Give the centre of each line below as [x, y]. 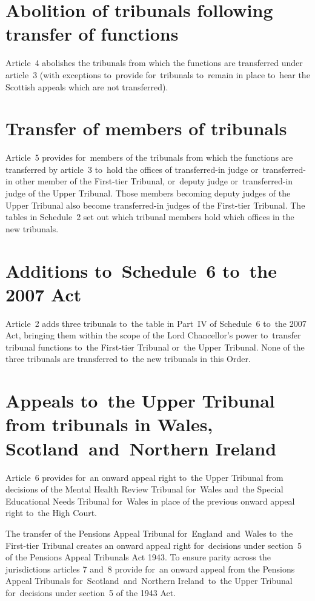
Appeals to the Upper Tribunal [140, 401]
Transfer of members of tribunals [146, 128]
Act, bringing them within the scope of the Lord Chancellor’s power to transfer [153, 335]
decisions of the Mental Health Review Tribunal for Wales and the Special [144, 489]
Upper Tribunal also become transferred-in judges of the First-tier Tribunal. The [155, 205]
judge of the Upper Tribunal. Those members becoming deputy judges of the [148, 193]
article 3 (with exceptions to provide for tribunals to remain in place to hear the [158, 74]
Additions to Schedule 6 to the [141, 270]
